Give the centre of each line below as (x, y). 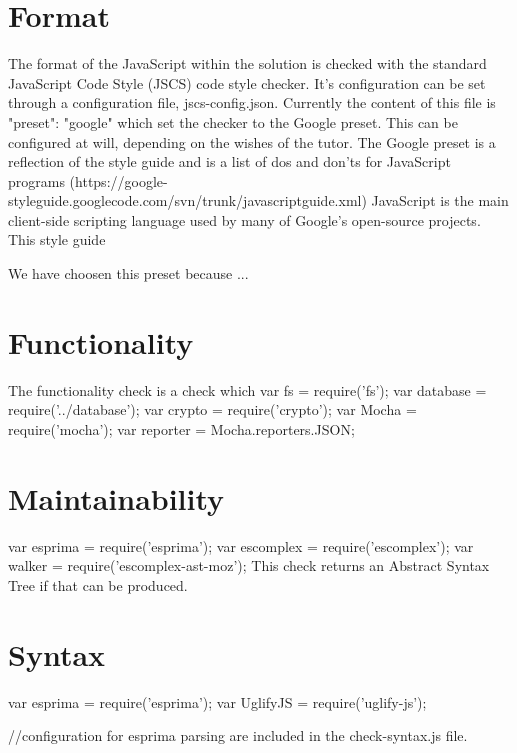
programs (36, 180)
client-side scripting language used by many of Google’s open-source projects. (244, 219)
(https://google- (118, 180)
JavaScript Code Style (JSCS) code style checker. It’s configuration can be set (247, 82)
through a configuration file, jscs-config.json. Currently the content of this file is (252, 102)
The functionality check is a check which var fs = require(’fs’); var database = (247, 389)
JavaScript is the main (440, 200)
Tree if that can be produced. (98, 584)
